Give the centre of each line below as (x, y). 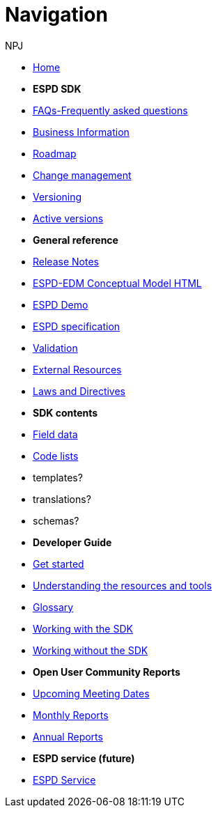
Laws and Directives (79, 391)
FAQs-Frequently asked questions (110, 110)
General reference (76, 240)
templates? (58, 477)
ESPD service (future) (84, 758)
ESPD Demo (61, 304)
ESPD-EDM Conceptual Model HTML (117, 283)
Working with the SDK (83, 628)
